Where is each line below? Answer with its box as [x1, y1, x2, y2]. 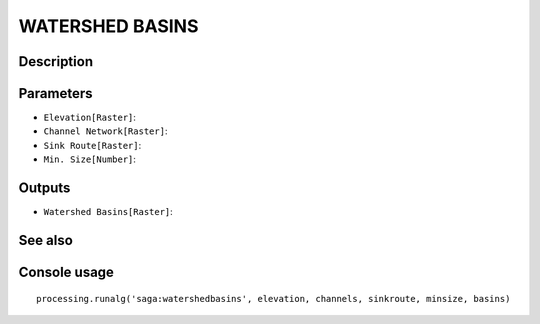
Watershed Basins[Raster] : [43, 206, 174, 218]
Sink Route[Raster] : [43, 139, 142, 151]
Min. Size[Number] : [43, 153, 137, 165]
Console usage [18, 263, 115, 280]
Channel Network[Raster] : [43, 125, 168, 137]
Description [18, 53, 94, 70]
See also [18, 231, 74, 249]
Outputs [18, 180, 71, 197]
